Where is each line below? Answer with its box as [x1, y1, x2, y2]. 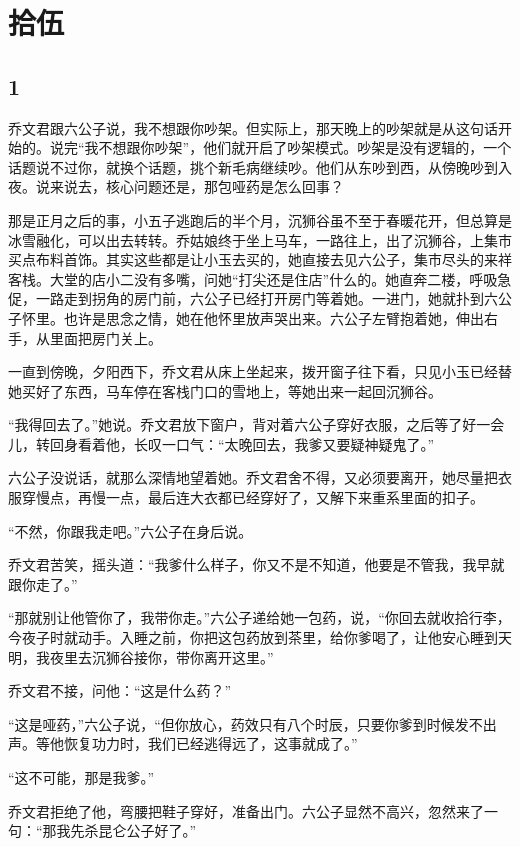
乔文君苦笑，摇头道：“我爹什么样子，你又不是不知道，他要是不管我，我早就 [8, 554, 505, 575]
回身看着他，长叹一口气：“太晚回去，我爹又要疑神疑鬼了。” [49, 433, 435, 454]
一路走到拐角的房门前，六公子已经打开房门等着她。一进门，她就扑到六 [35, 288, 498, 309]
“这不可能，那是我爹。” [8, 767, 155, 788]
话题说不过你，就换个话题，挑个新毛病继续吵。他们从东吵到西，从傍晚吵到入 [8, 156, 512, 177]
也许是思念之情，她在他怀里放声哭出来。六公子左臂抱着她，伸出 [63, 307, 484, 328]
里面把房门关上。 [49, 327, 162, 348]
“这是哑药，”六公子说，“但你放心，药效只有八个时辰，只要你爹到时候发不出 [8, 713, 497, 734]
